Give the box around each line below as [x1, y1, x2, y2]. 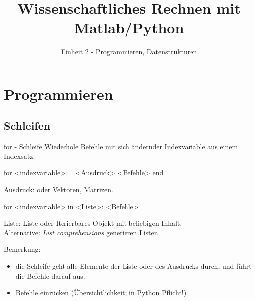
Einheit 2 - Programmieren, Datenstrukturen [61, 46, 197, 57]
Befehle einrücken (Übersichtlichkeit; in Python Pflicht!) [15, 287, 187, 298]
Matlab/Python [74, 17, 184, 38]
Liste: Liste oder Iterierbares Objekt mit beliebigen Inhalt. [4, 218, 182, 228]
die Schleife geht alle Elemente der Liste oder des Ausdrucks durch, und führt [15, 261, 252, 271]
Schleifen [4, 118, 51, 133]
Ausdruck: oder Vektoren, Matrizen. [4, 184, 113, 195]
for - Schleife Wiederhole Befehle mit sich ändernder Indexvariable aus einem [4, 141, 238, 151]
